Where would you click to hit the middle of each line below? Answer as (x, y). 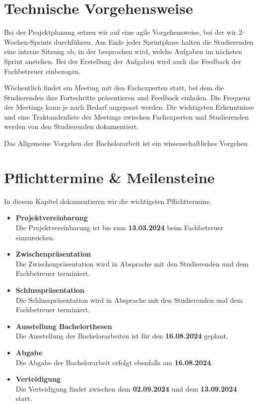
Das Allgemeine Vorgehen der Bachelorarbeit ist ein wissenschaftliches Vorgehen (126, 143)
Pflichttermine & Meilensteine (109, 177)
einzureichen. (35, 237)
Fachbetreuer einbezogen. (42, 71)
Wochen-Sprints (28, 41)
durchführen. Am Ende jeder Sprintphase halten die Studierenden (154, 41)
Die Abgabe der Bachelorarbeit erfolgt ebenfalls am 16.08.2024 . (114, 362)
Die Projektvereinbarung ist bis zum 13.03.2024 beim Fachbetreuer (120, 227)
